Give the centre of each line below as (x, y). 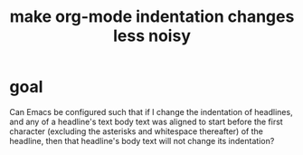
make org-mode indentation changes (152, 17)
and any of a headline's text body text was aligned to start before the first (146, 121)
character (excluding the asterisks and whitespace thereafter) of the (137, 131)
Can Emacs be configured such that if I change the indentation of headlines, (151, 111)
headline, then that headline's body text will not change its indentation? (142, 140)
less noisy (152, 36)
